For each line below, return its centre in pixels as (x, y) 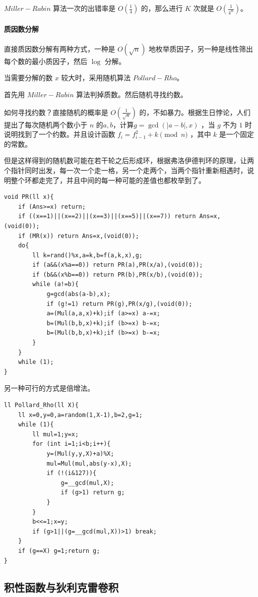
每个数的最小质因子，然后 (46, 61)
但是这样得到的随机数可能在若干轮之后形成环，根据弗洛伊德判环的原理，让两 (129, 160)
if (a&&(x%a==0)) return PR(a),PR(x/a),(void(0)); (118, 265)
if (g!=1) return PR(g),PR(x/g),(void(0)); (119, 304)
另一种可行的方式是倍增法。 (49, 388)
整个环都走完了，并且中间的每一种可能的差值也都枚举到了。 (108, 180)
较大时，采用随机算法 (96, 78)
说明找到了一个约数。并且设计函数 (60, 134)
